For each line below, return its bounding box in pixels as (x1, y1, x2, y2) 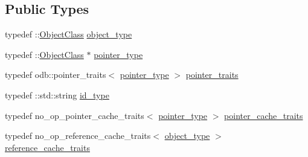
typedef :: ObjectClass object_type (5, 28, 132, 40)
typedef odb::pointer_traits (5, 68, 106, 81)
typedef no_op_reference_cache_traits (5, 129, 151, 142)
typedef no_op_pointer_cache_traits (5, 109, 144, 121)
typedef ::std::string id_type (5, 88, 109, 101)
